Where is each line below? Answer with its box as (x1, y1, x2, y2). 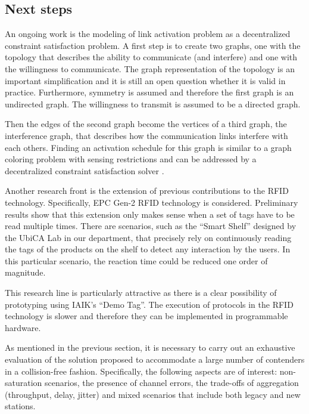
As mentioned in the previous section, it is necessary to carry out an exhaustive (5, 341, 295, 354)
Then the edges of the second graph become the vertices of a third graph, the (5, 118, 287, 130)
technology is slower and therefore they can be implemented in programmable (5, 310, 288, 322)
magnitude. (5, 266, 46, 279)
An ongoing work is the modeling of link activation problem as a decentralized (5, 27, 291, 40)
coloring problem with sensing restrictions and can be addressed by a (5, 153, 257, 165)
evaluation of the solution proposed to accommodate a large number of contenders (5, 353, 305, 366)
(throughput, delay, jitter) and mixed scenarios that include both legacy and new (5, 388, 301, 400)
